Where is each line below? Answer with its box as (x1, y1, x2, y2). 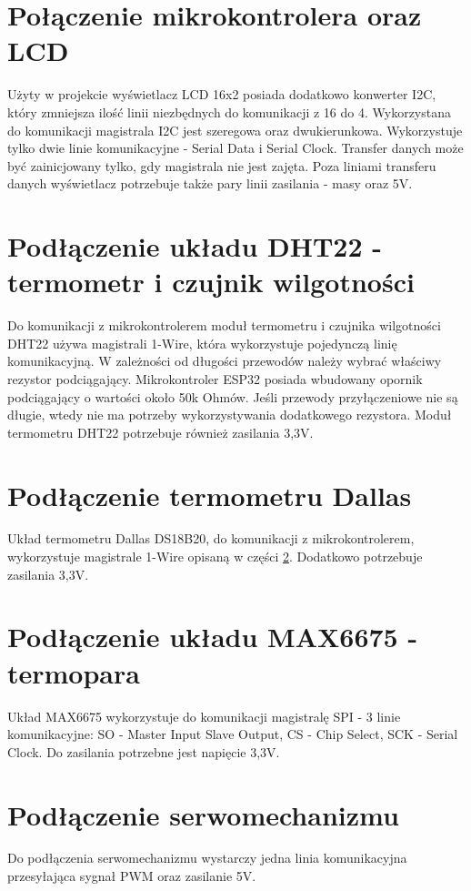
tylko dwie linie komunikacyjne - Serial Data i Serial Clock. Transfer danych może (7, 138, 464, 157)
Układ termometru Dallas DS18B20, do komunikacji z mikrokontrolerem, (7, 529, 415, 548)
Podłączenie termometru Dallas (7, 476, 412, 513)
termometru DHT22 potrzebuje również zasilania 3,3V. (7, 422, 314, 441)
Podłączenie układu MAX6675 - (7, 618, 418, 655)
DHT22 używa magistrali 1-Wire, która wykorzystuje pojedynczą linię (7, 333, 397, 352)
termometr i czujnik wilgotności (7, 263, 415, 300)
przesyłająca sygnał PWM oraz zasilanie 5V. (7, 866, 256, 886)
